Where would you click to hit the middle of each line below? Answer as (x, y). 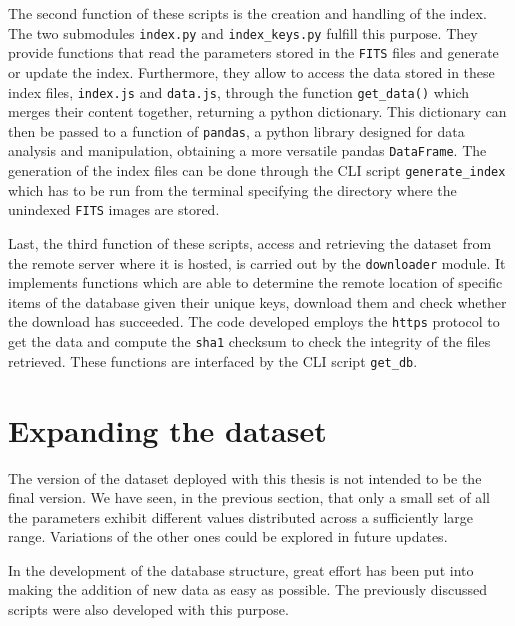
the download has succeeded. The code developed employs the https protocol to (254, 321)
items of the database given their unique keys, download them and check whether (257, 301)
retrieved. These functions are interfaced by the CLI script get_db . (213, 360)
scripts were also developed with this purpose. (148, 609)
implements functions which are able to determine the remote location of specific (255, 282)
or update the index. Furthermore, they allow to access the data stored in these (251, 71)
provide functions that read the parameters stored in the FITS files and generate (253, 52)
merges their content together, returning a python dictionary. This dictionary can (257, 111)
